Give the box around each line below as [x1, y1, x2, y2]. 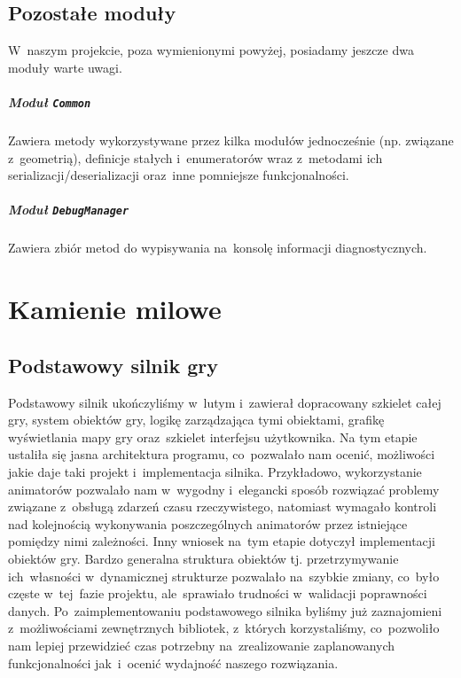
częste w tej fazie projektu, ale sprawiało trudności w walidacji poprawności [8, 584, 427, 603]
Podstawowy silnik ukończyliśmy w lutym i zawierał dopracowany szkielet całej [8, 393, 441, 411]
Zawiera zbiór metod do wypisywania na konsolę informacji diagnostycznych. [8, 238, 427, 257]
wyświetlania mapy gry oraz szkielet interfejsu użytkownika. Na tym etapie [8, 427, 418, 446]
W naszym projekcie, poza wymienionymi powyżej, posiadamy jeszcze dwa [8, 41, 414, 59]
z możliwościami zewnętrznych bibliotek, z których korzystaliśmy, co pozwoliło [8, 619, 440, 637]
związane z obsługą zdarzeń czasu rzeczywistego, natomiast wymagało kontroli [8, 497, 437, 516]
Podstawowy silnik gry [8, 351, 219, 378]
